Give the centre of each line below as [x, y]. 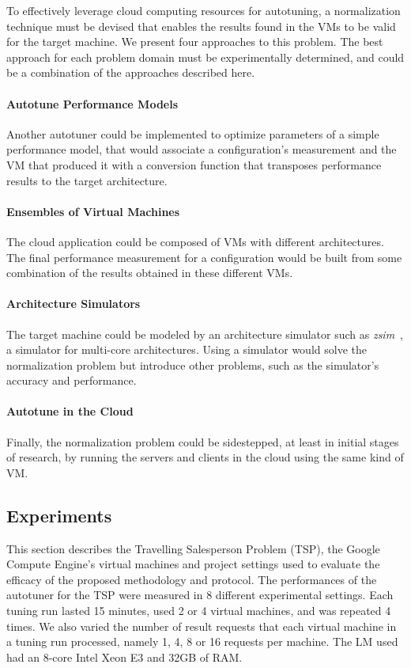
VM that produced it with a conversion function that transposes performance [194, 164]
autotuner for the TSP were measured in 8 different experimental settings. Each [200, 595]
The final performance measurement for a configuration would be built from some [204, 257]
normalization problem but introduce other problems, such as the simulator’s [193, 364]
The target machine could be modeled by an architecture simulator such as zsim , [205, 334]
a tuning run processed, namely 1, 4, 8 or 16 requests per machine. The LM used [202, 641]
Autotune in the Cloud [70, 411]
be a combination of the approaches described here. [131, 72]
